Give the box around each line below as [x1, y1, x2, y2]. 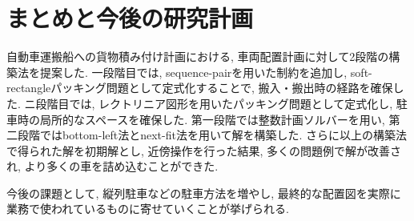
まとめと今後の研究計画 [6, 2, 254, 34]
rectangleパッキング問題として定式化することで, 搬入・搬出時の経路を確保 [6, 79, 393, 96]
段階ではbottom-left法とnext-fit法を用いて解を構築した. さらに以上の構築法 [17, 127, 408, 143]
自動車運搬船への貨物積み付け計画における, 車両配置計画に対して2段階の [6, 48, 389, 65]
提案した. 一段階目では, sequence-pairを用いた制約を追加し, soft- [39, 63, 372, 80]
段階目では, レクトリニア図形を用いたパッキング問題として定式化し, [35, 94, 393, 111]
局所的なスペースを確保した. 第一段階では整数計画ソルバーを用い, [39, 110, 385, 127]
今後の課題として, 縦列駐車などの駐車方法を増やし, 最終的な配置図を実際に [6, 184, 401, 201]
